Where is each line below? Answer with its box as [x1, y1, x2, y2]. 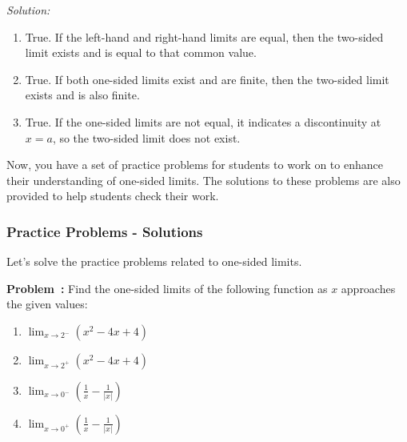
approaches [341, 279, 396, 296]
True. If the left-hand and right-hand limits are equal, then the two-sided [25, 28, 384, 45]
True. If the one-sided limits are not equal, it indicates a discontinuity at [25, 113, 381, 130]
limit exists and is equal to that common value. [25, 44, 257, 61]
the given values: [6, 295, 88, 312]
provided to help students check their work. [6, 187, 219, 204]
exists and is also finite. [25, 86, 140, 103]
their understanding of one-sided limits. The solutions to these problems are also [6, 171, 401, 188]
